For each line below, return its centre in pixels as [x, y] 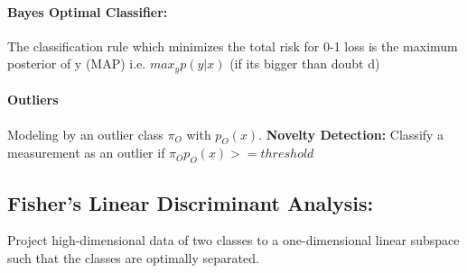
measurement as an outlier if [86, 153]
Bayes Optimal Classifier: [88, 11]
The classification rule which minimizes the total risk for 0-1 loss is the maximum [233, 45]
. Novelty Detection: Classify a [351, 134]
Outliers [33, 100]
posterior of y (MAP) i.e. [77, 64]
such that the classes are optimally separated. [133, 258]
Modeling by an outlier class [85, 134]
